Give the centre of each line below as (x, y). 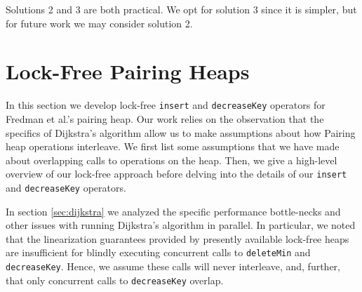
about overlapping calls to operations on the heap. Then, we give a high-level (172, 160)
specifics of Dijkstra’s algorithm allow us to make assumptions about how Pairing (181, 132)
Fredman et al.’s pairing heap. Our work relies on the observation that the (165, 118)
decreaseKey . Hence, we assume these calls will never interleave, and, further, (173, 266)
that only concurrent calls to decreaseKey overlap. (115, 280)
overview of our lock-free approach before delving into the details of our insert (176, 174)
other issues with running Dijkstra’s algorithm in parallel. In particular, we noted (181, 225)
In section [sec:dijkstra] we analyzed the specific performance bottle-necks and (173, 211)
